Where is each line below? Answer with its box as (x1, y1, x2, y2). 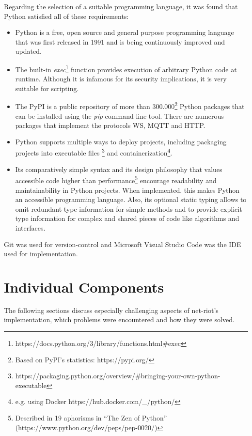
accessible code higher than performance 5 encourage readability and (15, 174, 217, 185)
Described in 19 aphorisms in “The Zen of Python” (15, 412, 167, 422)
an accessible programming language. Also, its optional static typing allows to (15, 194, 247, 204)
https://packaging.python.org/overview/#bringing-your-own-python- (15, 371, 220, 381)
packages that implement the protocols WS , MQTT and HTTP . (15, 120, 205, 130)
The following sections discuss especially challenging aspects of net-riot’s (4, 305, 219, 315)
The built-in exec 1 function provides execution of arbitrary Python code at (15, 62, 237, 74)
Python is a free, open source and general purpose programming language (15, 27, 234, 37)
